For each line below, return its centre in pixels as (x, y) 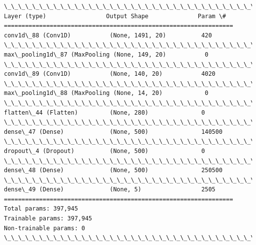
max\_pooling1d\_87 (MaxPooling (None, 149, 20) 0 (106, 54)
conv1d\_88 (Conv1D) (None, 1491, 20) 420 (108, 35)
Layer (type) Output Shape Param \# (115, 16)
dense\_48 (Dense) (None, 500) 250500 (113, 170)
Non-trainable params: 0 (45, 228)
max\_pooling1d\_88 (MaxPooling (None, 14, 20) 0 (106, 93)
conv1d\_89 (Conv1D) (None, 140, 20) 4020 (110, 74)
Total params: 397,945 (41, 209)
